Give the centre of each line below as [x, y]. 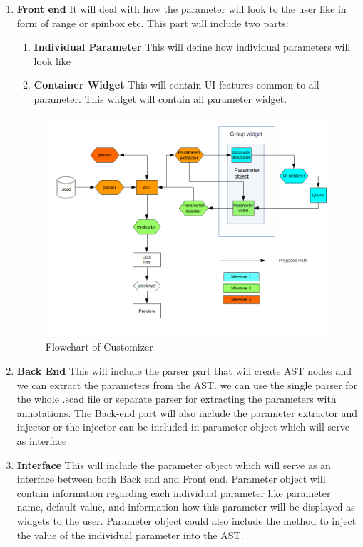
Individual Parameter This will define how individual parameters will [192, 47]
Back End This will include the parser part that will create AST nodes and [184, 370]
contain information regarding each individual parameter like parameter [174, 492]
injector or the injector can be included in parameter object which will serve [183, 427]
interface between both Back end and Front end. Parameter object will [171, 479]
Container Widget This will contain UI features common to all [177, 85]
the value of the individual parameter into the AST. [130, 535]
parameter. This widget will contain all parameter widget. [160, 98]
